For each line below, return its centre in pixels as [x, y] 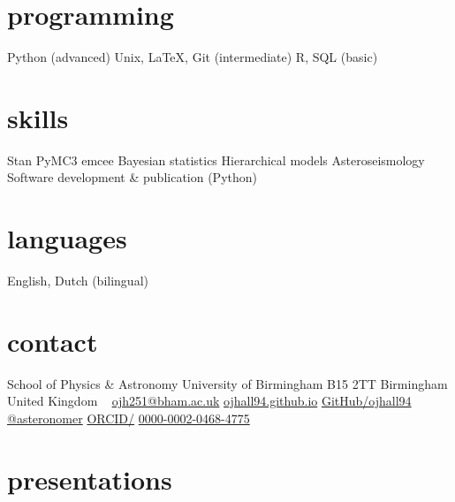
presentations [90, 479]
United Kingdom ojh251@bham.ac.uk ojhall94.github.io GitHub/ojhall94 [209, 401]
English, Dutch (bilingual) [78, 281]
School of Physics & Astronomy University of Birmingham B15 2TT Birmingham [227, 383]
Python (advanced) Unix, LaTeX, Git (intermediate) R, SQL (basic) [193, 57]
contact [53, 341]
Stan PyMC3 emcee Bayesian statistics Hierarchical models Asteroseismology [216, 160]
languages [67, 238]
